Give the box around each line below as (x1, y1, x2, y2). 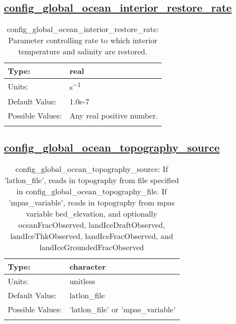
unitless (69, 275, 95, 287)
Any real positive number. (69, 109, 158, 121)
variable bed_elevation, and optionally (26, 207, 157, 219)
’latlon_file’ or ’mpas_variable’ (69, 303, 176, 315)
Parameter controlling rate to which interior (8, 34, 158, 46)
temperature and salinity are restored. (18, 46, 148, 57)
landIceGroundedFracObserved (39, 241, 144, 253)
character (69, 260, 106, 272)
